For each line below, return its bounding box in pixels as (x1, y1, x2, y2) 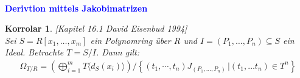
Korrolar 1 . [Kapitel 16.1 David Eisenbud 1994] (5, 22, 187, 35)
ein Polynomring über (90, 34, 171, 46)
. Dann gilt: (96, 46, 139, 58)
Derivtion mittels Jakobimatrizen (5, 1, 148, 14)
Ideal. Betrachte (5, 46, 64, 58)
